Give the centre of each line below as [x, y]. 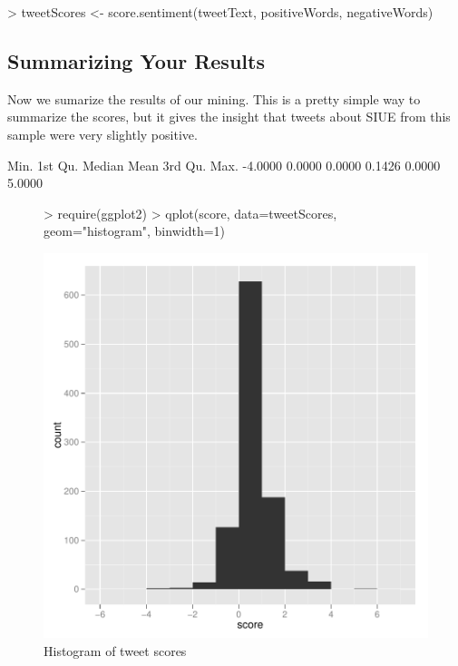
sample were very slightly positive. [102, 134]
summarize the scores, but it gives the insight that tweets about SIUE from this [229, 117]
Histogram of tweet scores [115, 650]
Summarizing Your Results [136, 60]
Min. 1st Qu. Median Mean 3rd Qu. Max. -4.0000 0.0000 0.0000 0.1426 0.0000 [224, 165]
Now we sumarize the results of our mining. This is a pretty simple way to [214, 98]
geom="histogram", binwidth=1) [135, 231]
